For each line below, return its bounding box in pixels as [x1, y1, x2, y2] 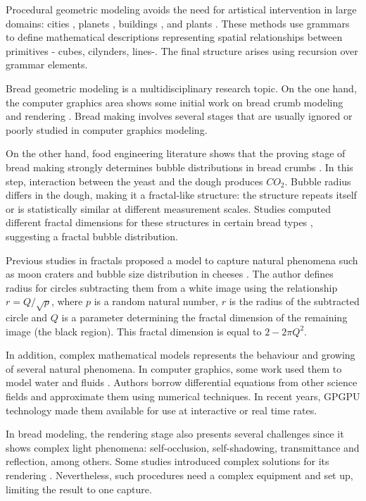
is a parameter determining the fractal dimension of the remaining [61, 310, 348, 325]
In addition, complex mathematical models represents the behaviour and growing [6, 347, 355, 362]
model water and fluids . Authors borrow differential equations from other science [6, 375, 358, 390]
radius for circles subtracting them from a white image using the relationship [6, 280, 338, 295]
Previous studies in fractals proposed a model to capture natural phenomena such [6, 252, 358, 267]
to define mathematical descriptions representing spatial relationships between [6, 30, 343, 44]
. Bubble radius [284, 173, 351, 188]
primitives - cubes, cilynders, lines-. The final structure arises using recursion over [6, 43, 358, 58]
